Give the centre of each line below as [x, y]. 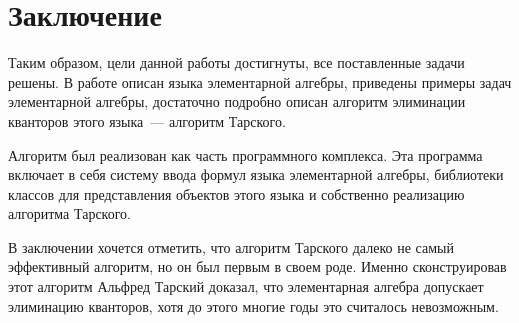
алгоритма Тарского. [69, 213]
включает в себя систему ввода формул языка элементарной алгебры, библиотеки [256, 174]
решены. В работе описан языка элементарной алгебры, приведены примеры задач [260, 81]
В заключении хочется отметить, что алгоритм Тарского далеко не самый [231, 246]
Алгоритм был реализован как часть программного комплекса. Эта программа [245, 154]
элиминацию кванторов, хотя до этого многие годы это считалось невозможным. [253, 305]
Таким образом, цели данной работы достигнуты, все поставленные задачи [236, 62]
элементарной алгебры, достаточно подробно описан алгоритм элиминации [237, 101]
